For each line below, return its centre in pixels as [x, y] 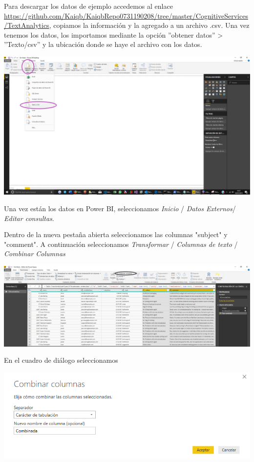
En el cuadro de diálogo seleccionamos [61, 360]
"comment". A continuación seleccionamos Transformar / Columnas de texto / [121, 244]
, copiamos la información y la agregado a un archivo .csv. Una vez [149, 25]
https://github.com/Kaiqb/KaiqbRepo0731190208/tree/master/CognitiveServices [126, 15]
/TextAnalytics [27, 25]
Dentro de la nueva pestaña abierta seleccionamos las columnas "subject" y [116, 234]
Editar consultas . [29, 218]
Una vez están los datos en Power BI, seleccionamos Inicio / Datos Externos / [120, 209]
